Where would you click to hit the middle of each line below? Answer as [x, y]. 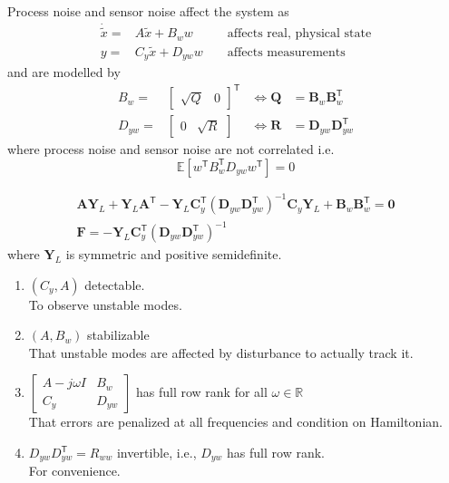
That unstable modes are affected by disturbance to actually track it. [221, 352]
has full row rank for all [201, 392]
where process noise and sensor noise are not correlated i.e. [171, 149]
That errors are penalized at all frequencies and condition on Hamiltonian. [235, 422]
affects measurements [286, 52]
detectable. [115, 284]
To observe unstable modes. [105, 304]
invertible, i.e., [156, 452]
